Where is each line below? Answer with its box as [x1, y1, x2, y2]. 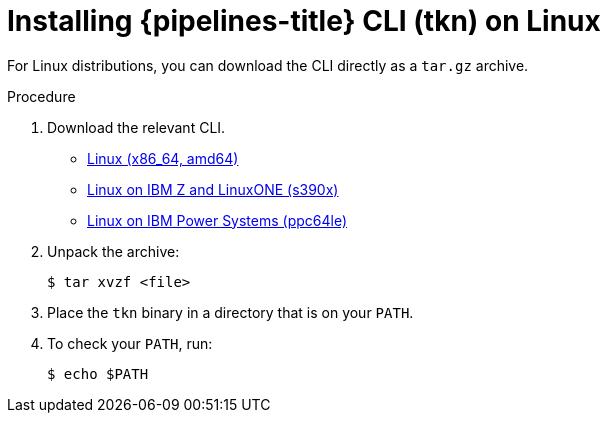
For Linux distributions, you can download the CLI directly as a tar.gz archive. [7, 56, 529, 74]
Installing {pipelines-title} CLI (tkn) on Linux [7, 4, 601, 38]
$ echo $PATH [47, 365, 149, 382]
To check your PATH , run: [47, 334, 213, 352]
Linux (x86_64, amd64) [87, 149, 239, 167]
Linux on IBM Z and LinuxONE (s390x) [87, 180, 339, 198]
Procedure [7, 87, 76, 105]
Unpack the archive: [47, 242, 180, 260]
